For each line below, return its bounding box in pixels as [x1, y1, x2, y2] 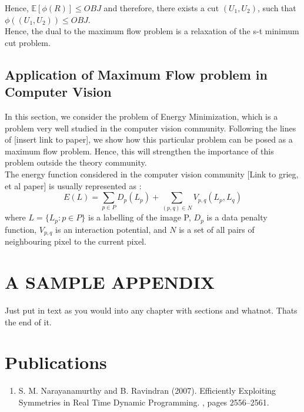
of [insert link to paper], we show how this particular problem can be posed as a [5, 133, 293, 146]
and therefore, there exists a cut [103, 2, 219, 14]
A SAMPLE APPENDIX [5, 270, 215, 294]
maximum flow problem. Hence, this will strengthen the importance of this [5, 144, 274, 157]
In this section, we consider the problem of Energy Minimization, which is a [5, 110, 278, 122]
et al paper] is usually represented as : [5, 179, 142, 192]
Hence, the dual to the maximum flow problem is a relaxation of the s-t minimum [5, 25, 299, 37]
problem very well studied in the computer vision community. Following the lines [5, 121, 296, 134]
